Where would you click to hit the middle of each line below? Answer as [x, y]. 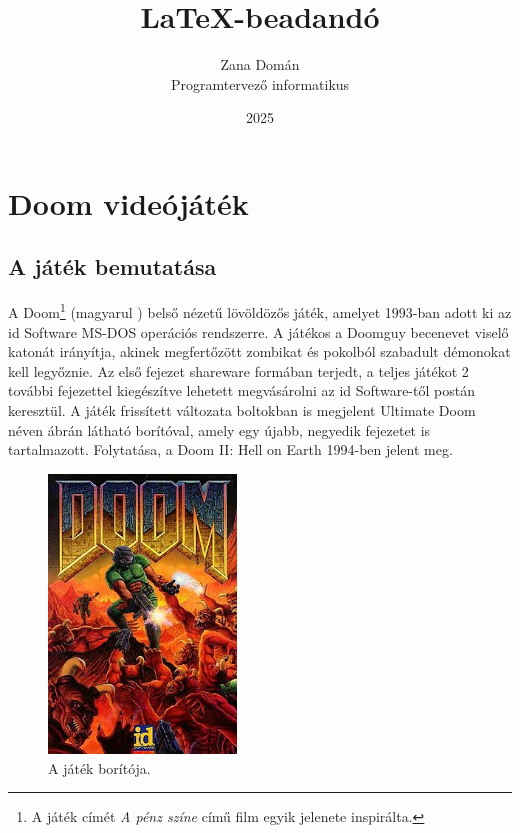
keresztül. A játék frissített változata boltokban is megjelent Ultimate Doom [242, 409]
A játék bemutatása [112, 266]
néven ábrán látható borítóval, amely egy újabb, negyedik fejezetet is [219, 429]
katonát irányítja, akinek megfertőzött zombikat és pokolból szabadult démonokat [259, 351]
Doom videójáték [128, 202]
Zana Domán [260, 64]
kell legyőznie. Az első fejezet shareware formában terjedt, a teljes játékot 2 [238, 370]
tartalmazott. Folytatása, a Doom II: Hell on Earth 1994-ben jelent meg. [230, 449]
